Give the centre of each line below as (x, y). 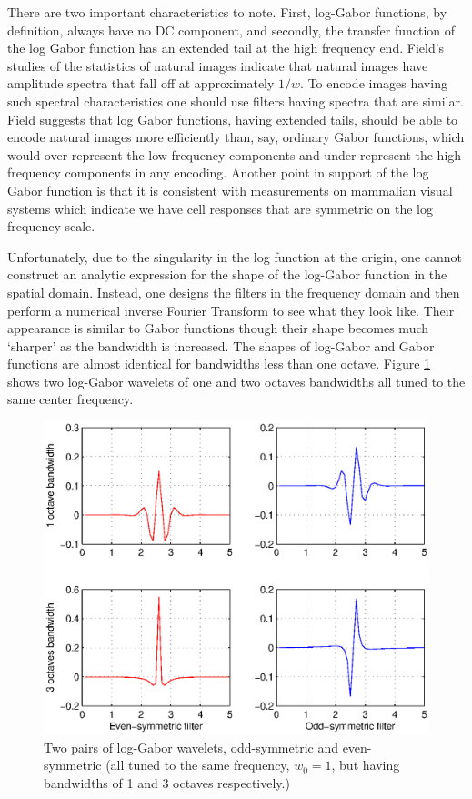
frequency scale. (51, 226)
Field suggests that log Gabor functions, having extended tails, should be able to (233, 119)
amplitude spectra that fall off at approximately (141, 83)
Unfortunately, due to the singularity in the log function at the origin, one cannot (235, 256)
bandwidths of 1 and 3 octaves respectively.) (167, 782)
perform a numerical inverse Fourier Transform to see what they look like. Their (231, 310)
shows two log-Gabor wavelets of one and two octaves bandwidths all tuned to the (236, 381)
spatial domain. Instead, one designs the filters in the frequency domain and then (234, 292)
